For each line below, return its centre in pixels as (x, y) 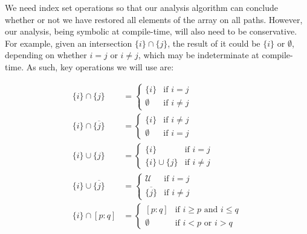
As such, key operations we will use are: (100, 66)
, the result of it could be (214, 43)
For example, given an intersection (69, 43)
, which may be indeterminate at (199, 55)
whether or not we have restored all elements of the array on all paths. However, (154, 19)
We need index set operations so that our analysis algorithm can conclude (142, 7)
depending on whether (46, 55)
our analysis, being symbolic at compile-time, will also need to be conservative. (151, 31)
